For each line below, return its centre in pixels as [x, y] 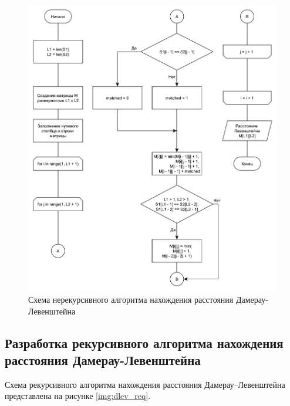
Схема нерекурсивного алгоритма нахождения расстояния [131, 299]
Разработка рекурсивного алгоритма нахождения [144, 342]
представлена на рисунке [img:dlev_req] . [78, 396]
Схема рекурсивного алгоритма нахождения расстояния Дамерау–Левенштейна [145, 384]
